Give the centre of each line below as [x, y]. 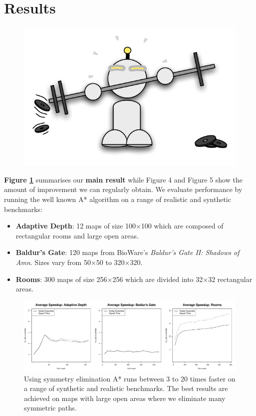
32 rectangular [230, 279]
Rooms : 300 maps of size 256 [61, 279]
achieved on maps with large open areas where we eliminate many [125, 398]
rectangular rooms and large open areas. [77, 235]
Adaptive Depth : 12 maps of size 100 [76, 226]
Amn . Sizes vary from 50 [53, 262]
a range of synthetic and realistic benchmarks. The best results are [126, 388]
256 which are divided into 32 [158, 279]
